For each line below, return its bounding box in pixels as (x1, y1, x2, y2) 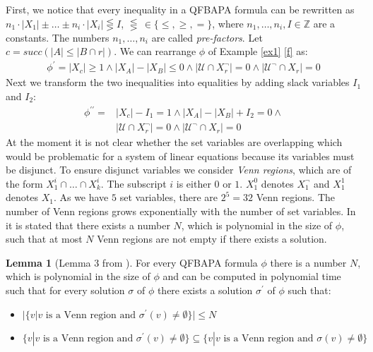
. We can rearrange (114, 44, 196, 59)
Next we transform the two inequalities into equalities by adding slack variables (6, 75, 350, 90)
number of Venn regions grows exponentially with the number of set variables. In (6, 204, 356, 219)
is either (176, 176, 211, 190)
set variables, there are (119, 190, 218, 205)
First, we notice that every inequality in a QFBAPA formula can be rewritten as (6, 2, 355, 16)
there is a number (270, 255, 347, 269)
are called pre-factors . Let (151, 30, 263, 44)
